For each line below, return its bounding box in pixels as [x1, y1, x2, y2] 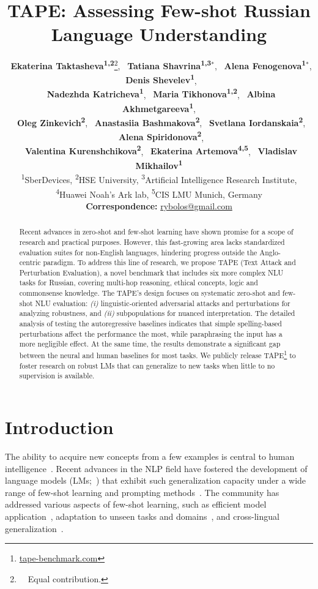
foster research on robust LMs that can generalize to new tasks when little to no [19, 360, 275, 370]
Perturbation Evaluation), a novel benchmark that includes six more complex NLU [19, 267, 284, 277]
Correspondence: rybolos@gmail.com [86, 199, 232, 212]
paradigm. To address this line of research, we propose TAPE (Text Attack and [43, 257, 296, 268]
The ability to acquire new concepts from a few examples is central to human [5, 449, 295, 462]
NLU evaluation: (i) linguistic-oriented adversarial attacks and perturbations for [35, 298, 290, 308]
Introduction [5, 415, 114, 440]
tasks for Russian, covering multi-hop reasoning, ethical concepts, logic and [19, 277, 258, 288]
